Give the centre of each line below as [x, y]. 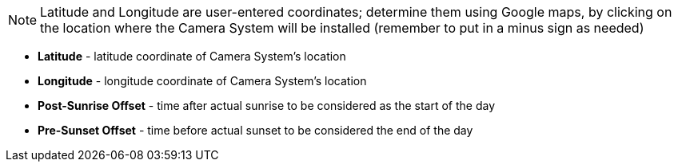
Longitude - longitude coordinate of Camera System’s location [202, 81]
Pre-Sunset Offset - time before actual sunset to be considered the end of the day [255, 130]
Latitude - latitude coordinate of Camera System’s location [192, 56]
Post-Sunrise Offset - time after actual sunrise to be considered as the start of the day [267, 105]
